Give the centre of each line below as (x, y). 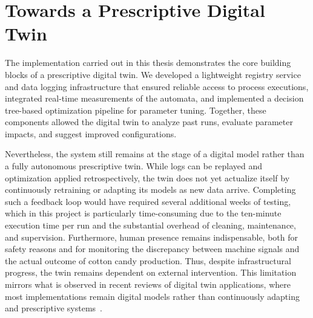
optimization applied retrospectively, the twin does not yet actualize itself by (147, 177)
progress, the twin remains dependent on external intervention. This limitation (151, 272)
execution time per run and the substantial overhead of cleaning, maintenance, (150, 225)
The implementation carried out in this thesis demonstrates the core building (148, 63)
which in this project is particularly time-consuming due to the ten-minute (143, 213)
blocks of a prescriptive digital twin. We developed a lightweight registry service (153, 74)
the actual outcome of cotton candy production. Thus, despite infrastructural (148, 260)
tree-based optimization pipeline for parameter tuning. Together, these (136, 110)
